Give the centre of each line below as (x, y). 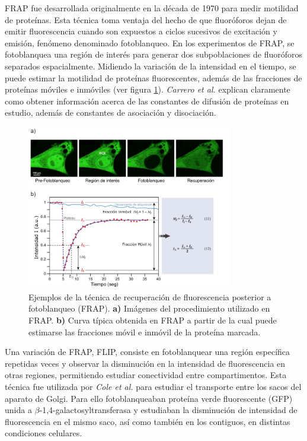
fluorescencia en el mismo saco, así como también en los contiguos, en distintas (148, 421)
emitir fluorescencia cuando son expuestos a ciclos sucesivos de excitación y (141, 31)
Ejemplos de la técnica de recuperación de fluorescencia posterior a (150, 296)
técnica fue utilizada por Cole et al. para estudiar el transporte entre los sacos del (153, 387)
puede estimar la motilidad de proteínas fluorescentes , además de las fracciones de (153, 77)
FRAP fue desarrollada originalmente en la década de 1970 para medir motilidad (152, 8)
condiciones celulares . (44, 433)
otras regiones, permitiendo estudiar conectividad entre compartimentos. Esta (146, 375)
